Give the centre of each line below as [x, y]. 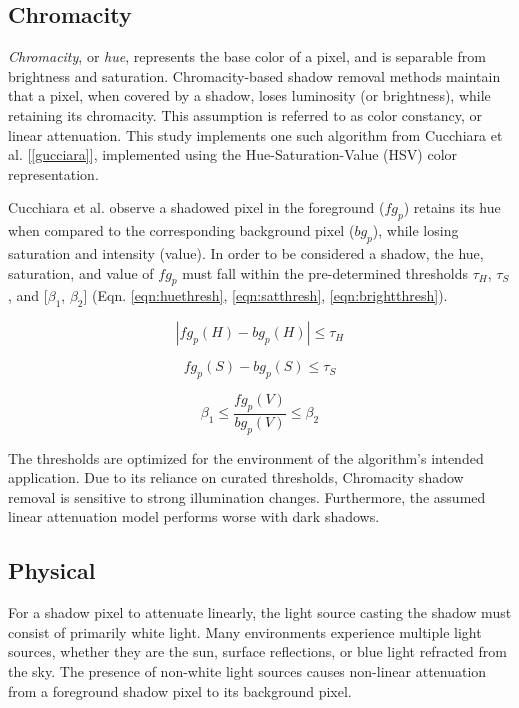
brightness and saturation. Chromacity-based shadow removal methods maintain [254, 75]
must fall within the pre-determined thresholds [325, 272]
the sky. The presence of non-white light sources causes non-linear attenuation [247, 670]
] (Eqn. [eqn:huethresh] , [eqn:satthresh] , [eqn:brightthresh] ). [265, 295]
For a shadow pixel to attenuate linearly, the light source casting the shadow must [260, 612]
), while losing [415, 230]
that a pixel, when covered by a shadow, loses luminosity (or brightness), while [249, 95]
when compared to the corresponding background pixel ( [181, 230]
